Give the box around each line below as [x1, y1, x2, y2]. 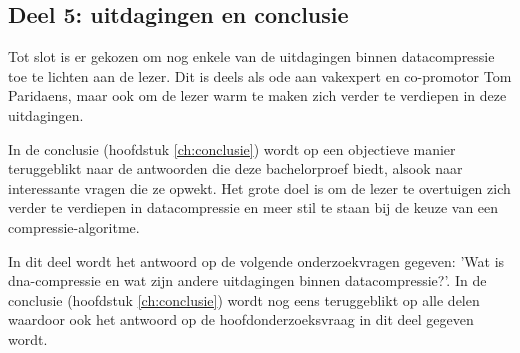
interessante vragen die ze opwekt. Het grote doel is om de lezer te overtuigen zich [8, 177, 511, 198]
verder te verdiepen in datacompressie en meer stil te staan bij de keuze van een [8, 197, 499, 218]
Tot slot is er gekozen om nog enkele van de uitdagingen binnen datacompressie [8, 46, 495, 67]
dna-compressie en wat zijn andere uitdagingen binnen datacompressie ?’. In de [8, 270, 487, 291]
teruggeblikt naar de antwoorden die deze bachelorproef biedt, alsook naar [8, 158, 463, 179]
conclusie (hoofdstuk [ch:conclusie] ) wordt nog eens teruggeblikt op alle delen [8, 289, 480, 310]
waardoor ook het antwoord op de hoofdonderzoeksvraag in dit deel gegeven [8, 309, 474, 330]
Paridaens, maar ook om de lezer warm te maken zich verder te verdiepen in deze [8, 85, 507, 106]
